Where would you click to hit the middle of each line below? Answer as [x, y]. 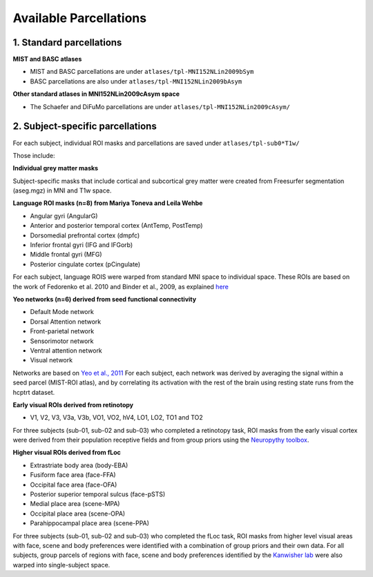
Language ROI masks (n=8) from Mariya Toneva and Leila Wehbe [108, 203]
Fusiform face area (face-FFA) [73, 475]
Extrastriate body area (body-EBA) [79, 465]
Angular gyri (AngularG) [64, 216]
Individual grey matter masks [56, 168]
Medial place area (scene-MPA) [75, 504]
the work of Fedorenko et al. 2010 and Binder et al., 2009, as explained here [121, 286]
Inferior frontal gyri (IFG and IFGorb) [82, 245]
